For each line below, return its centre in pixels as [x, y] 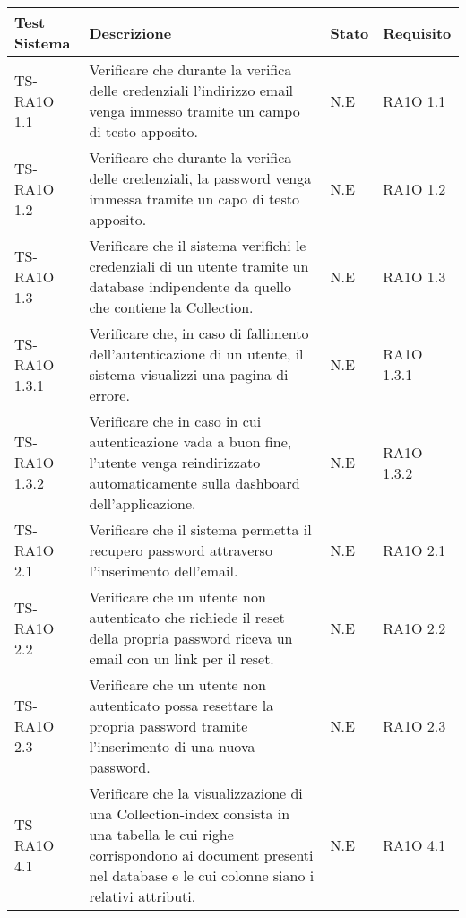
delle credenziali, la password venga [200, 178]
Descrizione [130, 32]
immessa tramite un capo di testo [194, 199]
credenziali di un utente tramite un [199, 266]
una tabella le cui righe [161, 834]
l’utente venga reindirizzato [175, 462]
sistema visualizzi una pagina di [189, 374]
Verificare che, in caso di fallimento [199, 333]
